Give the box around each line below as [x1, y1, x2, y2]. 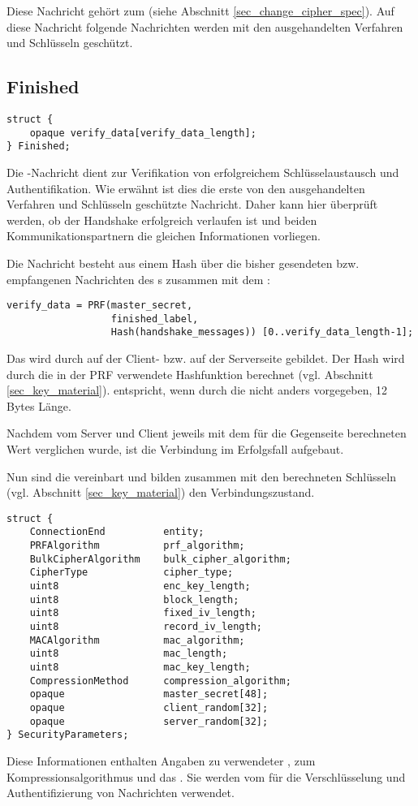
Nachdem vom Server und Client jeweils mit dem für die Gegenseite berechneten [6, 425, 407, 442]
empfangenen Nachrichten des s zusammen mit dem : [6, 270, 270, 287]
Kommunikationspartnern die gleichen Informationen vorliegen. [6, 227, 321, 244]
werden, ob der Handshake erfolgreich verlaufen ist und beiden [6, 211, 317, 228]
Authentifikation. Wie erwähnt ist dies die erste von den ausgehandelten [6, 179, 365, 196]
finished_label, [110, 312, 199, 325]
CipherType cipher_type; [29, 567, 234, 579]
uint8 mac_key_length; [29, 662, 251, 674]
